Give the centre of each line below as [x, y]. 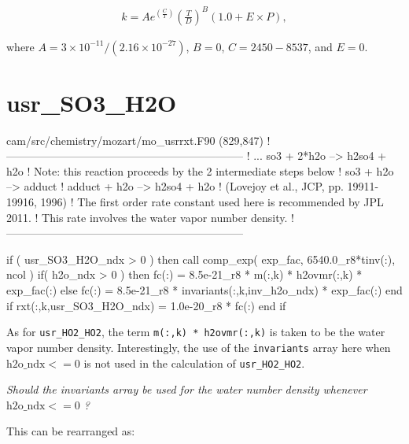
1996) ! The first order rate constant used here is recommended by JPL [212, 202]
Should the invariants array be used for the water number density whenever [187, 389]
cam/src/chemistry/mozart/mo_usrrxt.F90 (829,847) [135, 140]
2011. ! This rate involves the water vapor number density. [147, 217]
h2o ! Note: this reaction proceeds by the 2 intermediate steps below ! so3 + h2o [200, 170]
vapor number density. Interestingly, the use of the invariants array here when [199, 347]
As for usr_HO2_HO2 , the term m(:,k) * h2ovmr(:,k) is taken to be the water [196, 332]
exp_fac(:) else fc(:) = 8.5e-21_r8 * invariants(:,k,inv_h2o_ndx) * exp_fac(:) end [204, 290]
